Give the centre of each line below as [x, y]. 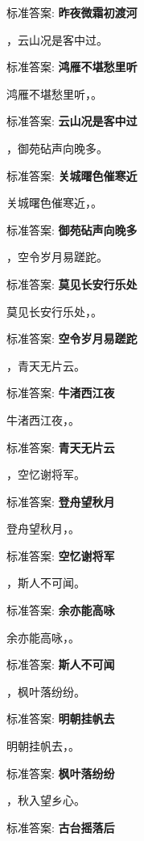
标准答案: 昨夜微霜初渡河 [72, 12]
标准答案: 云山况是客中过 [72, 121]
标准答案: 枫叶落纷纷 [61, 773]
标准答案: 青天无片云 [61, 447]
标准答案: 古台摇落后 [61, 827]
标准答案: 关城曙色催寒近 [72, 175]
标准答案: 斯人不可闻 [61, 664]
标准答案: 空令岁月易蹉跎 [72, 338]
